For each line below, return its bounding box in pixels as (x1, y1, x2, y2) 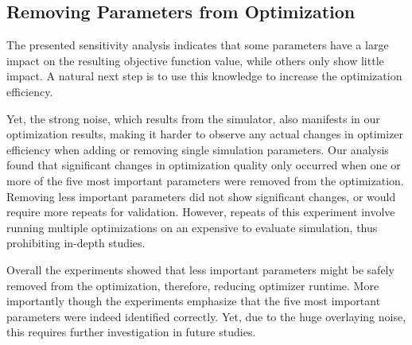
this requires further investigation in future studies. (6, 324, 256, 340)
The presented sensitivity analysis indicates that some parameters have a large (6, 37, 389, 53)
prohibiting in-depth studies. (6, 235, 146, 251)
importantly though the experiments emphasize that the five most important (6, 293, 381, 309)
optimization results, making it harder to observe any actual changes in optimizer (6, 126, 404, 142)
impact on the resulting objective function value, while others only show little (6, 52, 384, 68)
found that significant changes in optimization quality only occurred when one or (6, 157, 401, 173)
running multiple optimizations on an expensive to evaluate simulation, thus (6, 219, 378, 235)
